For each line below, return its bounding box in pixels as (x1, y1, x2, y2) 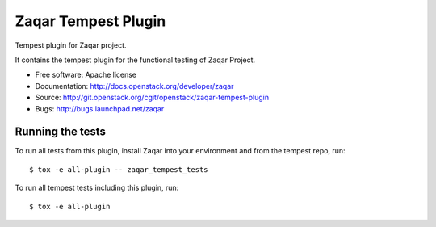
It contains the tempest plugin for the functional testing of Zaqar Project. (15, 55, 256, 65)
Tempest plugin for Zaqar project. (15, 40, 127, 50)
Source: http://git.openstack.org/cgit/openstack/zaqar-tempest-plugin (35, 93, 270, 103)
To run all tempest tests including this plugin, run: (15, 183, 179, 193)
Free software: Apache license (35, 69, 137, 80)
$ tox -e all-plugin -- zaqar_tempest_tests (29, 165, 209, 174)
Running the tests (15, 125, 107, 139)
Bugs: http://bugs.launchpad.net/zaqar (35, 103, 165, 113)
